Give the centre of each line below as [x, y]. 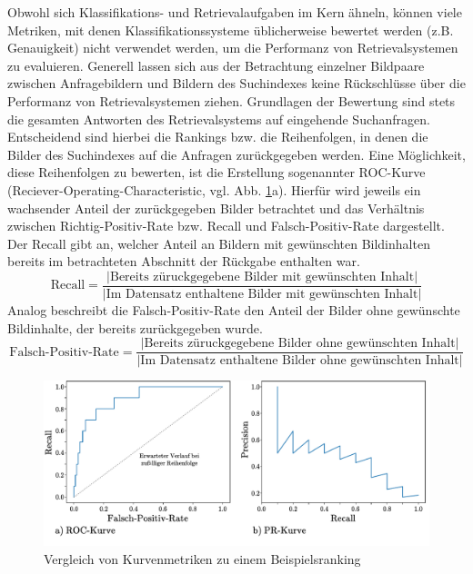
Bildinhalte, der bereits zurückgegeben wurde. [135, 327]
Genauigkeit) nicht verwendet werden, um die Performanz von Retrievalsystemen [233, 48]
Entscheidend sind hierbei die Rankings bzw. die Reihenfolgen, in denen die [218, 137]
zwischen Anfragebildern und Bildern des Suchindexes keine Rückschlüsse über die [236, 83]
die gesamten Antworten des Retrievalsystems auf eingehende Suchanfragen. [219, 119]
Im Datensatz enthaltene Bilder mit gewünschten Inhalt [262, 294]
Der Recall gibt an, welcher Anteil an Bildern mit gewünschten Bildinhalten [219, 243]
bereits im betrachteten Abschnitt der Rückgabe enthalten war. [184, 261]
